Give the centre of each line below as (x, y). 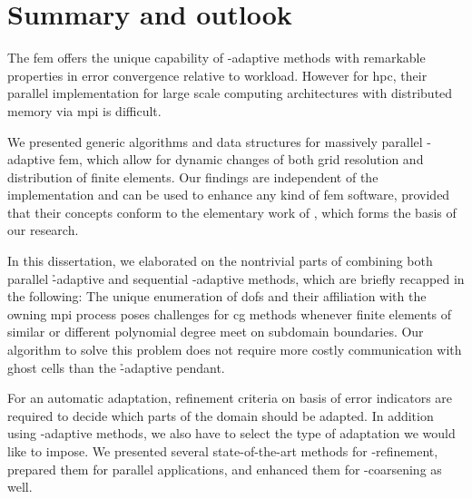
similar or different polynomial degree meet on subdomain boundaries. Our (216, 332)
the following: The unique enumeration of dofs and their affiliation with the (217, 296)
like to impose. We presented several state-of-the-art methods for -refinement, (223, 451)
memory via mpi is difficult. (84, 110)
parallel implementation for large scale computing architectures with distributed (230, 93)
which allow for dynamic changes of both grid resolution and (255, 159)
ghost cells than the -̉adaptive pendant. (116, 367)
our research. (43, 230)
